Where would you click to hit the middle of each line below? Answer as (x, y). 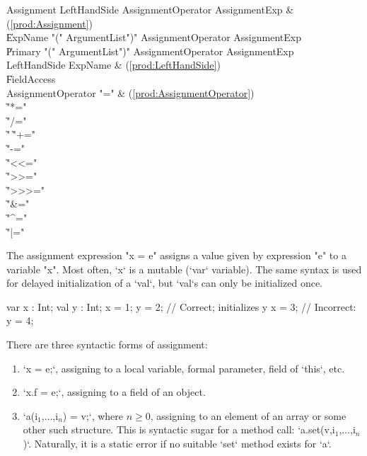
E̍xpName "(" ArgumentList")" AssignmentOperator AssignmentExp (154, 37)
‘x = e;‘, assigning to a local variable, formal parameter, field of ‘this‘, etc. (184, 368)
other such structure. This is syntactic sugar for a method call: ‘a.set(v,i (179, 429)
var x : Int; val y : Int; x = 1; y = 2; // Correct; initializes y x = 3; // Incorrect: (181, 306)
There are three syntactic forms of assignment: (107, 344)
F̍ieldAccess (31, 78)
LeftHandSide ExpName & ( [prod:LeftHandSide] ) (113, 65)
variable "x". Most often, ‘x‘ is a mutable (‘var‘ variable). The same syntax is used (184, 269)
